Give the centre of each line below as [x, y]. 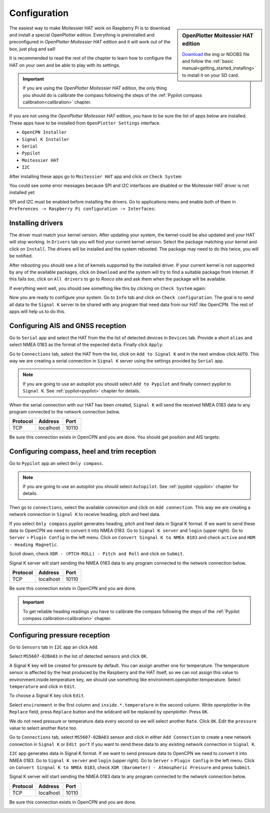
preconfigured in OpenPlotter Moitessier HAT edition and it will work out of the [90, 42]
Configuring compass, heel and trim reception [82, 452]
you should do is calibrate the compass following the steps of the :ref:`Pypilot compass [112, 95]
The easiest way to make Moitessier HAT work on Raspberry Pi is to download [90, 28]
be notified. [21, 256]
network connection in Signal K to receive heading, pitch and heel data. [85, 514]
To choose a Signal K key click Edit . [47, 695]
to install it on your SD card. [211, 75]
